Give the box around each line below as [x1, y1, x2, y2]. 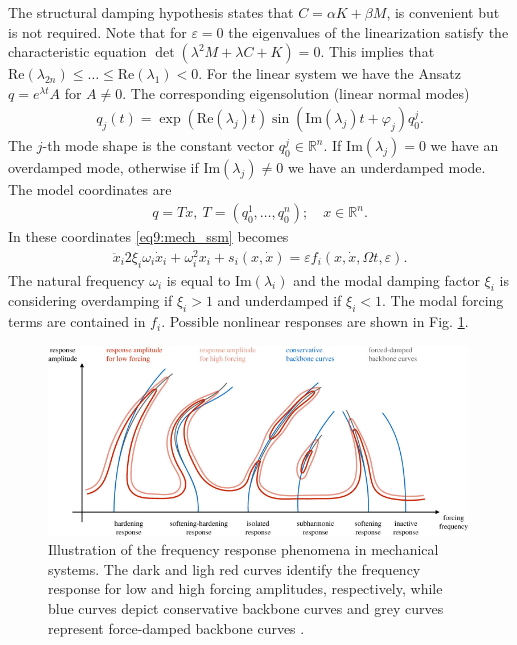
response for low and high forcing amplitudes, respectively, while [48, 578, 443, 599]
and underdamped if [217, 290, 342, 311]
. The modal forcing [381, 290, 504, 311]
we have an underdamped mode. [287, 157, 486, 178]
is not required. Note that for [8, 21, 187, 42]
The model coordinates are [8, 179, 172, 200]
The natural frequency [8, 269, 145, 290]
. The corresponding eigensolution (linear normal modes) [122, 82, 470, 103]
